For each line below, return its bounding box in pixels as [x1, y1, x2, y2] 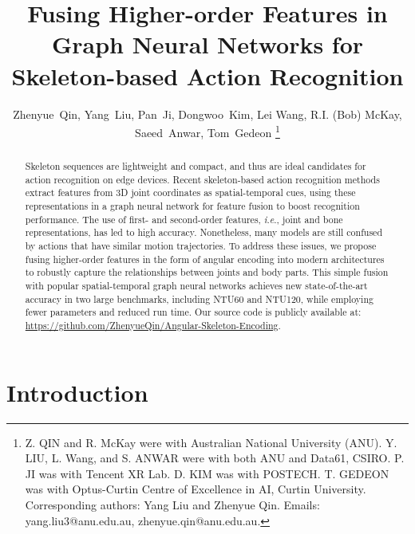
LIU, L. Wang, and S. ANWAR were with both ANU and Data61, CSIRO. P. [25, 450, 405, 466]
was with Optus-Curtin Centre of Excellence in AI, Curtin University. [25, 481, 366, 497]
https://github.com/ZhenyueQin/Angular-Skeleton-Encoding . [25, 319, 281, 332]
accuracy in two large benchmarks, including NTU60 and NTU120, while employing [25, 292, 373, 305]
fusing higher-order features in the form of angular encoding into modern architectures [25, 252, 385, 265]
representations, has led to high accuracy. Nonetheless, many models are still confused [25, 226, 382, 239]
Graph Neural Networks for [51, 28, 364, 61]
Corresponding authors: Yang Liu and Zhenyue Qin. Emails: [25, 496, 320, 512]
